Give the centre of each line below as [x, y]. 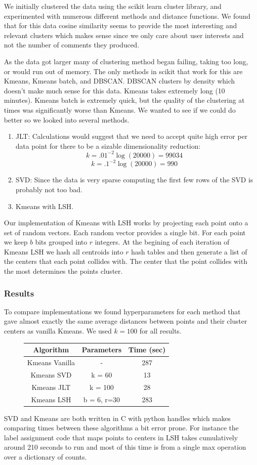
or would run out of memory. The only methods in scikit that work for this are [123, 71]
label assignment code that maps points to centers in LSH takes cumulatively [121, 437]
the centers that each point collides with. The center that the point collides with [126, 261]
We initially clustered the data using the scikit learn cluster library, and [113, 6]
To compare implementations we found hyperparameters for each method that [122, 311]
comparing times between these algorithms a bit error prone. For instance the [121, 428]
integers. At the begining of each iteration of [162, 242]
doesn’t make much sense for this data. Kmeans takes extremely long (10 [114, 90]
